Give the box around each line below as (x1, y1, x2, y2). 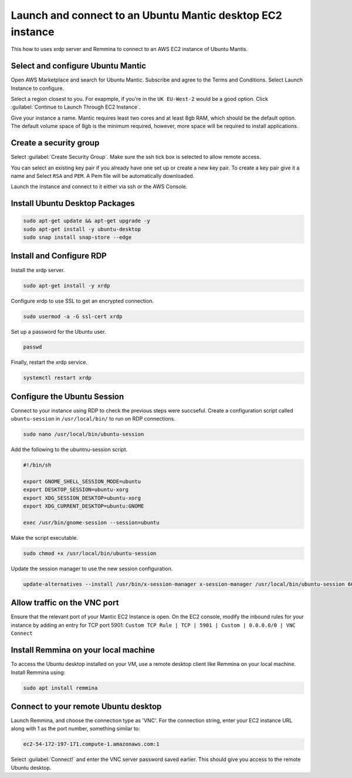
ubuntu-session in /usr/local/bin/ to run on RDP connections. (11, 415, 176, 422)
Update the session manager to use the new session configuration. (11, 565, 173, 572)
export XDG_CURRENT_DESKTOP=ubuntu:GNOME (23, 503, 144, 510)
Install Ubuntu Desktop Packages (11, 198, 135, 208)
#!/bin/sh (23, 462, 52, 469)
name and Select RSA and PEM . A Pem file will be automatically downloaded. (11, 172, 195, 179)
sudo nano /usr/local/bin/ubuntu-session (23, 431, 144, 438)
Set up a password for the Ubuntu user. (11, 328, 106, 335)
